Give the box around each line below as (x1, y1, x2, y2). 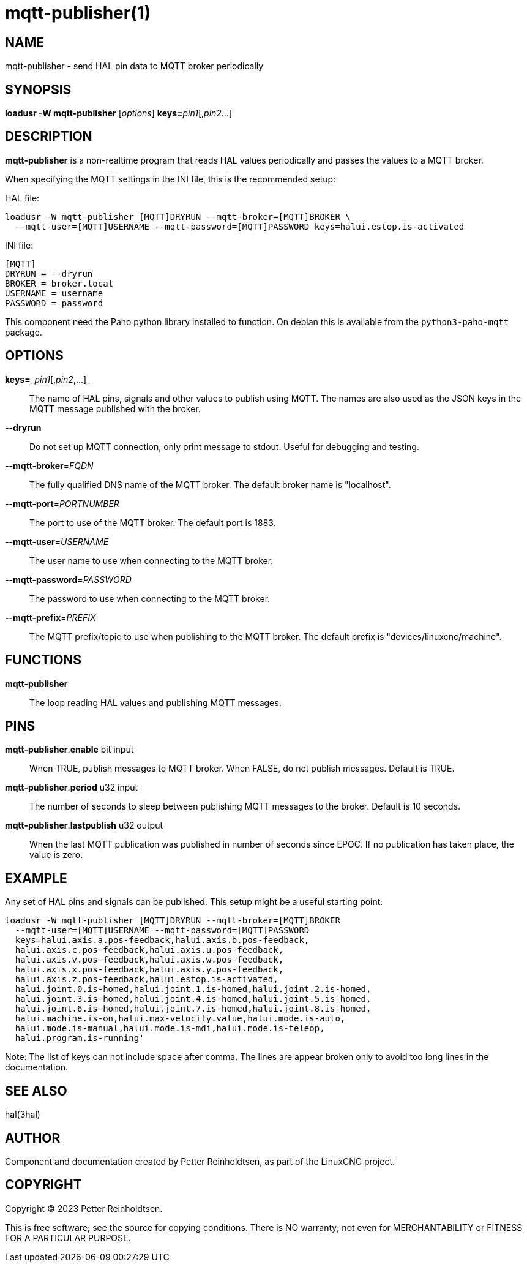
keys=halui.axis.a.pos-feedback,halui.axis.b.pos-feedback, (15, 935, 310, 946)
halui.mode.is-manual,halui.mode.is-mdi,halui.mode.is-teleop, (15, 1023, 325, 1034)
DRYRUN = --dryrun (5, 268, 93, 279)
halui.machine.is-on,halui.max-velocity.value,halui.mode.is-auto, (15, 1013, 346, 1024)
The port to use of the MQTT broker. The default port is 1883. (29, 517, 276, 528)
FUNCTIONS (5, 652, 82, 668)
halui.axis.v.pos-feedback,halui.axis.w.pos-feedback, (15, 955, 284, 965)
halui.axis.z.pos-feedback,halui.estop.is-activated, (15, 974, 278, 985)
